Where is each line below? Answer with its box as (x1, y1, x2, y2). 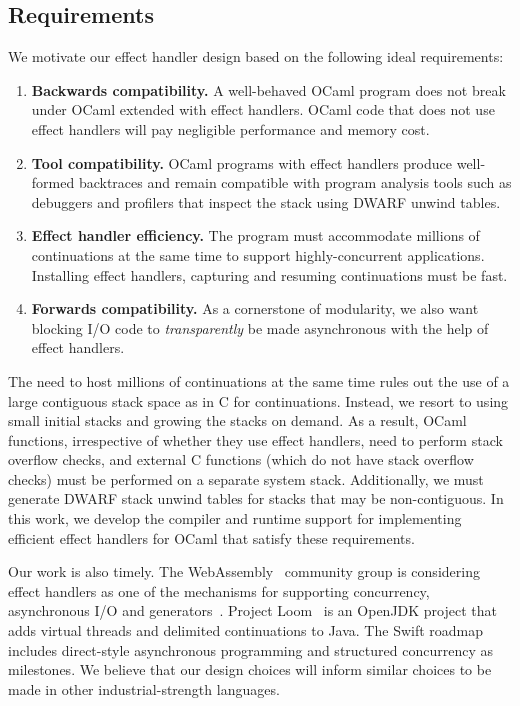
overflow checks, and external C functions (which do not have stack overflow (8, 449, 474, 470)
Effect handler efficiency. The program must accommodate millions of (31, 225, 480, 246)
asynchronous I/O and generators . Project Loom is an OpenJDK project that (8, 600, 497, 621)
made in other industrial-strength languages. (8, 678, 280, 699)
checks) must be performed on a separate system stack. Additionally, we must (8, 468, 484, 489)
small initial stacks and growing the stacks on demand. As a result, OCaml (8, 410, 467, 431)
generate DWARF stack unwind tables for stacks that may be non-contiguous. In (8, 488, 504, 509)
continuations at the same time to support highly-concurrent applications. (31, 244, 485, 265)
